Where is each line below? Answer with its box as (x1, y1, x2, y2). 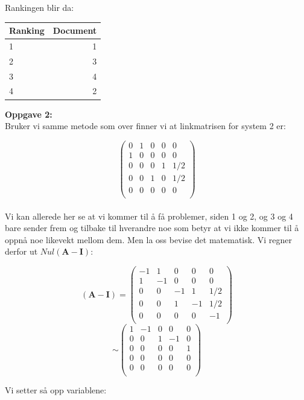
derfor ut (5, 245, 38, 258)
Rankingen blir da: (5, 1, 74, 13)
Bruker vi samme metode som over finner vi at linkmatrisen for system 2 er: (5, 119, 286, 132)
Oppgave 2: (5, 107, 52, 120)
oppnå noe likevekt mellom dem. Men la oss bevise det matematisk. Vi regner (5, 233, 292, 246)
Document (52, 24, 97, 37)
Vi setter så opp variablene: (5, 384, 107, 396)
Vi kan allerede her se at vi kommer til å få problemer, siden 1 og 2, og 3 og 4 (5, 209, 293, 222)
